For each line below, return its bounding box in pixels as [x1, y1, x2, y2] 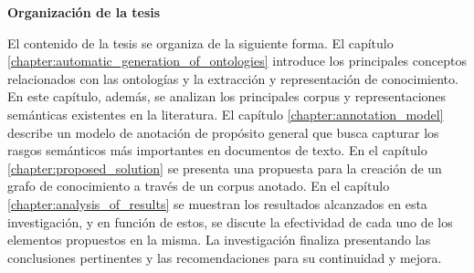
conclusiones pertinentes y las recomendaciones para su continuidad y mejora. [7, 247, 442, 267]
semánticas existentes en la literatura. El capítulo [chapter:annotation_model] [7, 104, 444, 123]
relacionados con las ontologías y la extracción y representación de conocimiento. [7, 68, 458, 88]
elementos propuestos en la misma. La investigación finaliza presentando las [7, 230, 431, 249]
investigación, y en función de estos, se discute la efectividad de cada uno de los [7, 212, 453, 231]
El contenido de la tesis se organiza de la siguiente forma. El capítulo [7, 33, 394, 52]
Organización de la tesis [7, 3, 161, 21]
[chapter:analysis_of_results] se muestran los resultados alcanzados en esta [7, 194, 427, 213]
